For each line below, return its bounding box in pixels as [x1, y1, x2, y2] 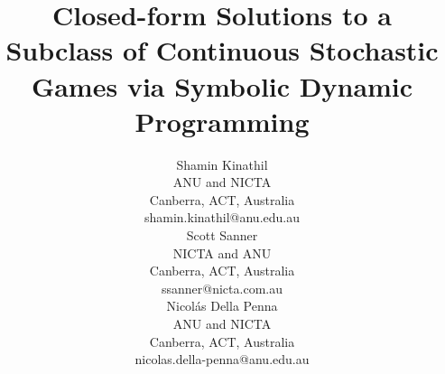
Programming [134, 102, 310, 139]
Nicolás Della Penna [166, 296, 278, 315]
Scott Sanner [186, 226, 258, 245]
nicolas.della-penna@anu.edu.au [134, 350, 310, 369]
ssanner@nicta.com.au [162, 278, 283, 297]
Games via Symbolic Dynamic [31, 67, 413, 104]
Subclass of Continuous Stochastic [5, 32, 439, 69]
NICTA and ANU [172, 243, 272, 262]
